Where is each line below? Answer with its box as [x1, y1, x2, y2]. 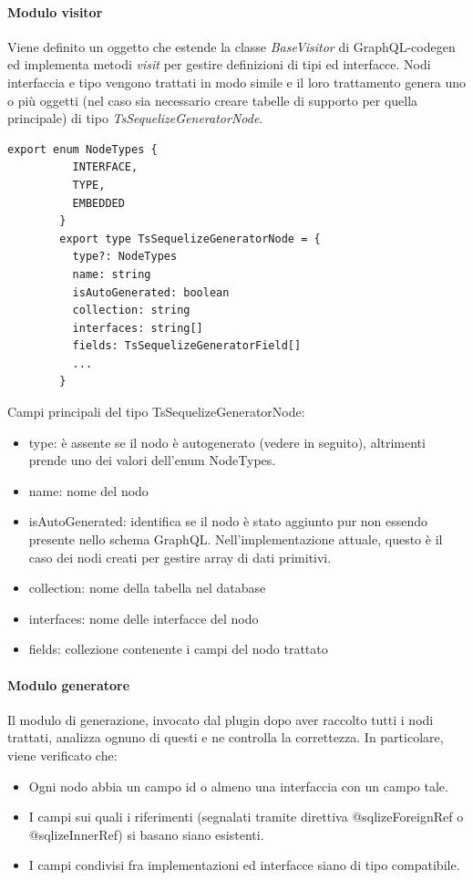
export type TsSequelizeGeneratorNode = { [59, 232, 321, 245]
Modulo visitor [7, 2, 103, 21]
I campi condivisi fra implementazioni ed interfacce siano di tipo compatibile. [28, 855, 460, 875]
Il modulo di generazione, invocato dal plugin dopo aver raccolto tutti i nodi [7, 709, 434, 729]
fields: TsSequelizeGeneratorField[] [72, 339, 302, 353]
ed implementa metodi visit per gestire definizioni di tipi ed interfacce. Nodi [7, 55, 431, 74]
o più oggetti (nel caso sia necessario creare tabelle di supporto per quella [7, 90, 418, 109]
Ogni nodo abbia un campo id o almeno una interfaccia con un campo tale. [28, 776, 448, 795]
